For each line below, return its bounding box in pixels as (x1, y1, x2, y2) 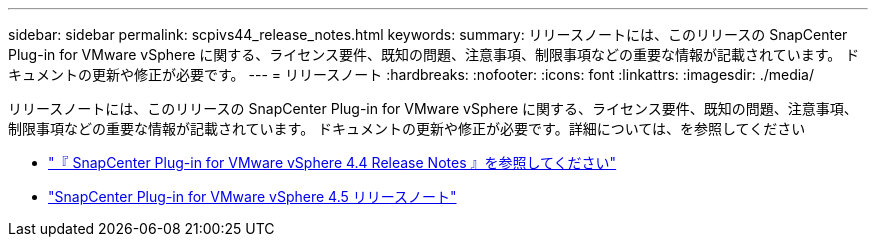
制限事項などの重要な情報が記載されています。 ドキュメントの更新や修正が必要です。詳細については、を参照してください (8, 120, 806, 137)
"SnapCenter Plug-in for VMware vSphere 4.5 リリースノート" (48, 188, 457, 205)
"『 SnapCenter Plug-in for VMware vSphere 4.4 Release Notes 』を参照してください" (48, 154, 617, 171)
